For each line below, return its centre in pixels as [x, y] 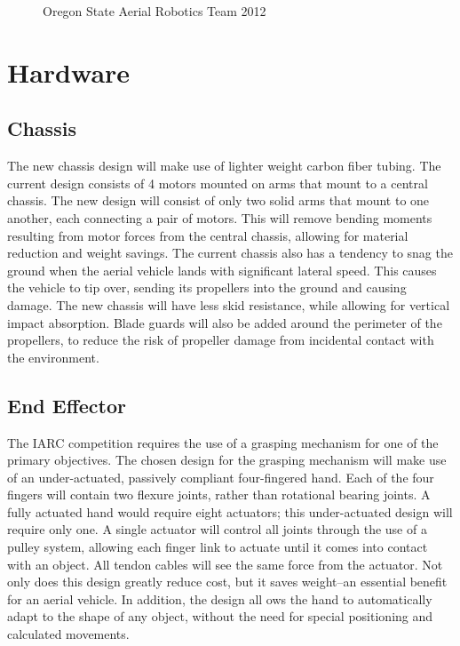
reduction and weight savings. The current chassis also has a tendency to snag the [230, 253]
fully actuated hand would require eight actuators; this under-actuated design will [230, 511]
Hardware [69, 72]
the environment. [53, 357]
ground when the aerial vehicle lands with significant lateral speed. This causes [222, 270]
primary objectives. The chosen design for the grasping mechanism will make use [227, 460]
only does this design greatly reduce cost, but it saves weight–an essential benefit [227, 582]
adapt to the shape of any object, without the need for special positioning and [220, 616]
